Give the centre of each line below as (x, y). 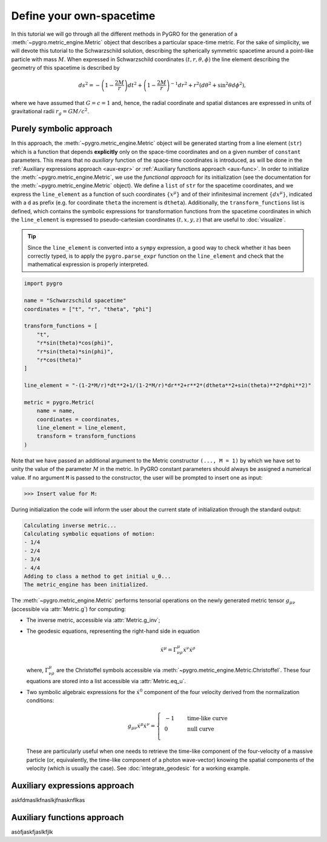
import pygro (43, 284)
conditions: (40, 701)
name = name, (56, 411)
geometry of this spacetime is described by (66, 68)
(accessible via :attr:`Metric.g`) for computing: (69, 609)
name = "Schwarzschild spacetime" (75, 301)
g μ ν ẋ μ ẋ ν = (141, 726)
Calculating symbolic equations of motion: (90, 534)
